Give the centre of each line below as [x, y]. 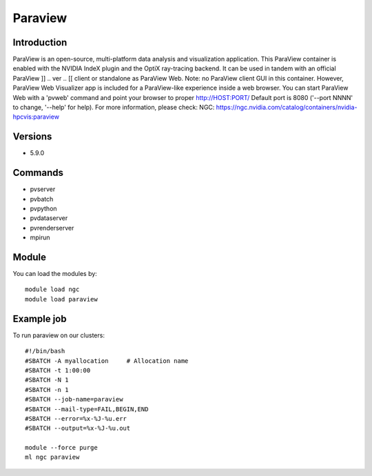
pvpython [44, 208]
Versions [32, 137]
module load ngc [52, 289]
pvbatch [42, 199]
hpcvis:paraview [36, 117]
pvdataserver [49, 218]
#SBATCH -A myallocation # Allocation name [107, 361]
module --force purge [61, 448]
